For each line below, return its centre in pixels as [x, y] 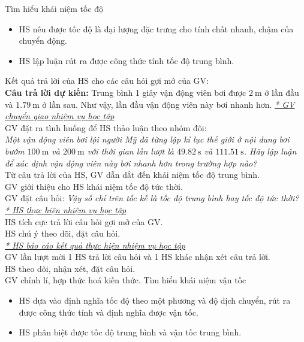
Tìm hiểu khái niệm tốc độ [54, 8]
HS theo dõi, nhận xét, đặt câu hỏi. [70, 268]
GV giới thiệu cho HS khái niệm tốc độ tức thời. [94, 186]
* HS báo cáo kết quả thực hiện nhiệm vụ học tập [95, 245]
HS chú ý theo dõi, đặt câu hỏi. [63, 233]
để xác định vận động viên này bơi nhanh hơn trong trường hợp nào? [131, 163]
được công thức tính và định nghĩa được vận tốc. [109, 312]
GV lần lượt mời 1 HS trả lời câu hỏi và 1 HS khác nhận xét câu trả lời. [138, 257]
